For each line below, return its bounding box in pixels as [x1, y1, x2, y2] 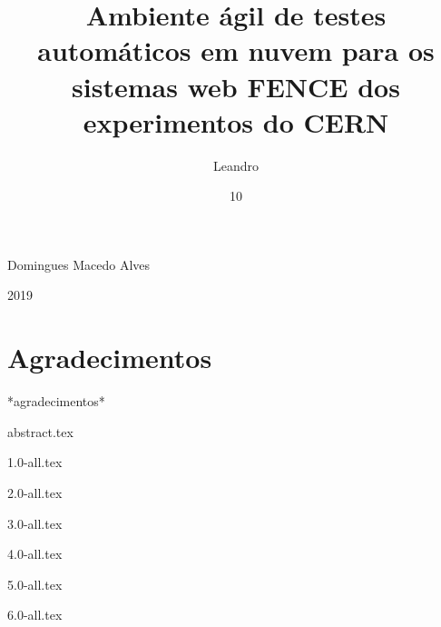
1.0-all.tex [7, 453, 63, 472]
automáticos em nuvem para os [37, 32, 435, 69]
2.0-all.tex [7, 483, 63, 502]
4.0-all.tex [7, 544, 63, 563]
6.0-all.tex [7, 605, 63, 624]
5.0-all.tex [7, 574, 63, 593]
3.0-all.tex [7, 513, 63, 532]
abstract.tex [7, 422, 73, 441]
